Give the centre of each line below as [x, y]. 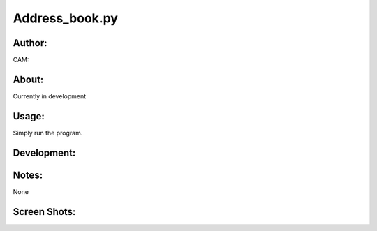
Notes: [28, 175]
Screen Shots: [44, 212]
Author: [30, 43]
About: [28, 79]
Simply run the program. [48, 133]
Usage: [29, 116]
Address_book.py [66, 18]
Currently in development [50, 96]
